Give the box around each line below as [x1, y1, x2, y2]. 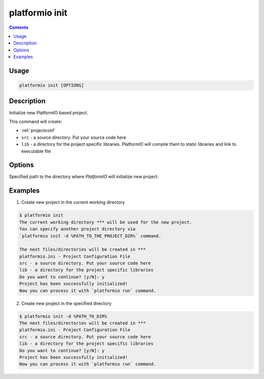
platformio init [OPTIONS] [19, 83, 84, 88]
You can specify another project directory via [19, 226, 135, 232]
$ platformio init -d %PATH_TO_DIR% [19, 313, 108, 319]
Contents [9, 24, 29, 30]
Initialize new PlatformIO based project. [9, 110, 88, 115]
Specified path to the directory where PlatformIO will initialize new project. [9, 174, 159, 179]
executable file [21, 148, 51, 154]
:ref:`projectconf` [21, 128, 56, 134]
